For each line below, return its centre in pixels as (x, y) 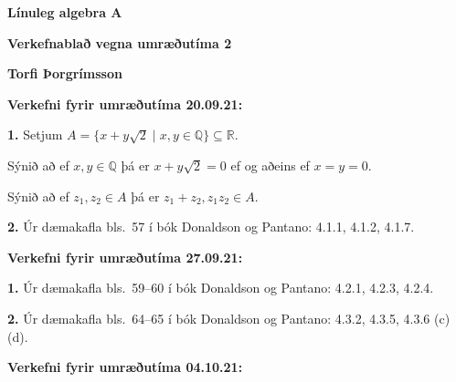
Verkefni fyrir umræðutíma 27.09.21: (125, 257)
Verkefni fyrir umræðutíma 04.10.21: (125, 367)
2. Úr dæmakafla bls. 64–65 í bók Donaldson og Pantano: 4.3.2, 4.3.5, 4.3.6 (219, 318)
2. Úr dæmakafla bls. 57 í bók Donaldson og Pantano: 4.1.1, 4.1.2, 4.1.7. (211, 227)
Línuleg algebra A (65, 12)
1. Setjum (35, 134)
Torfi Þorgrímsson (65, 73)
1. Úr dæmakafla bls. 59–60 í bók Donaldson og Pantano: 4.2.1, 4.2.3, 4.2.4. (221, 288)
